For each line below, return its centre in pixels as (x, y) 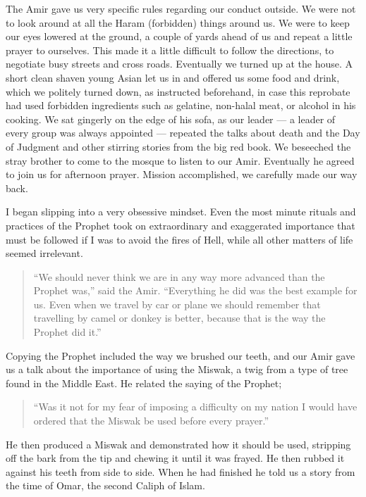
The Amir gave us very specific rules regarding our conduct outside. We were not (181, 8)
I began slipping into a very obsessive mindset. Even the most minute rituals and (181, 212)
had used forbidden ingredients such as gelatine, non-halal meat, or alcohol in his (181, 105)
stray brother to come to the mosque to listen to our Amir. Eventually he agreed (180, 160)
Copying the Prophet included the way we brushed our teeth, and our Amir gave (181, 355)
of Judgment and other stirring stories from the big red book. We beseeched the (178, 146)
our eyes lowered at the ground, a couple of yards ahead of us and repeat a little (179, 36)
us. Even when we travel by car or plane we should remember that (177, 304)
